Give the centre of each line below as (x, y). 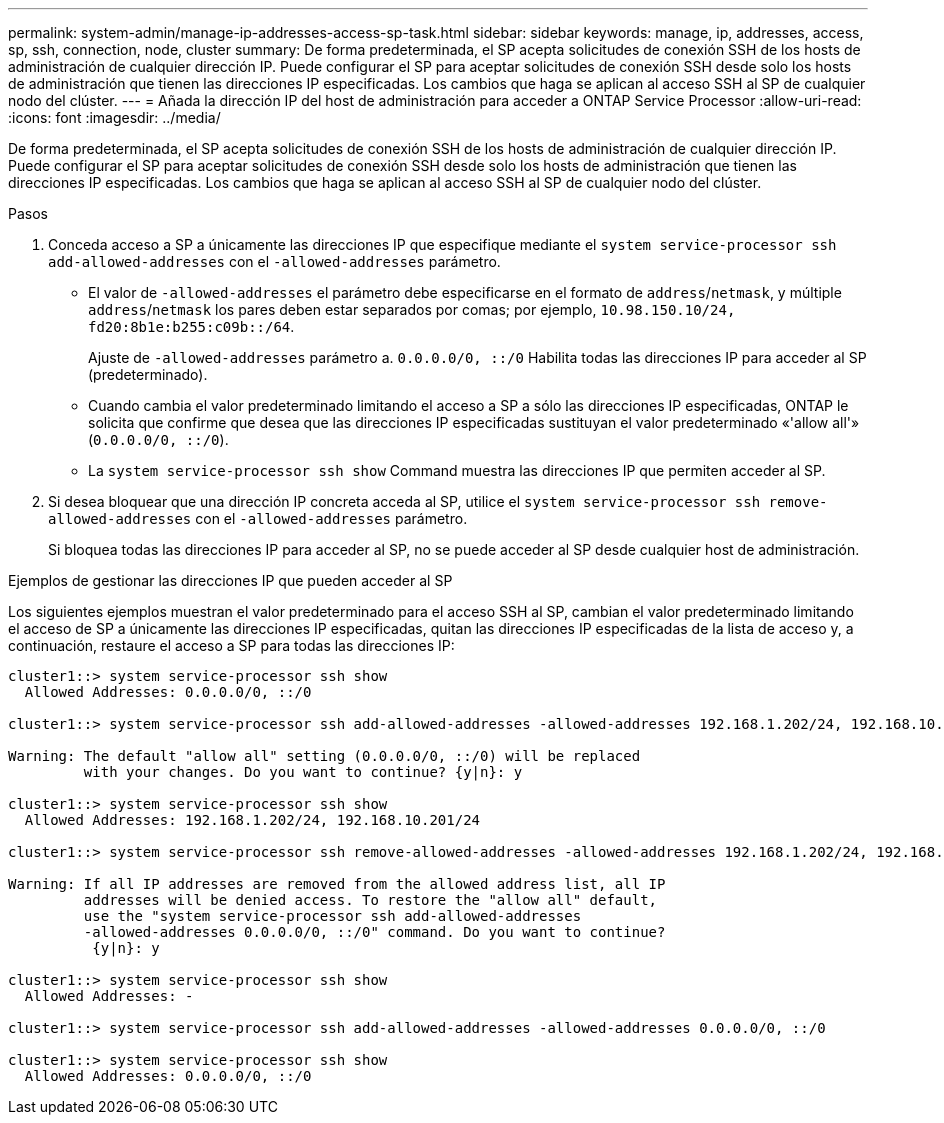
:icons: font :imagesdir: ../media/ (114, 117)
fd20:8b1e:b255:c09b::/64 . (191, 326)
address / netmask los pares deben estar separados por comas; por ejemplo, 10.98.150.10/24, (412, 309)
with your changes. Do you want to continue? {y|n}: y (303, 772)
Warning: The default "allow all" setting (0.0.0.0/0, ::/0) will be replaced (324, 756)
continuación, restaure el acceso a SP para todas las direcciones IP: (231, 645)
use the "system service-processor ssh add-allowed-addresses (332, 916)
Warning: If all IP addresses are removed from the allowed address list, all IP (337, 884)
